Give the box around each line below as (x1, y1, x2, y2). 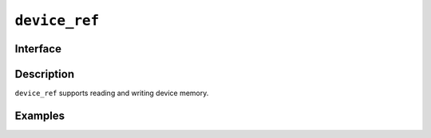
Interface (14, 42, 61, 56)
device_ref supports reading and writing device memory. (14, 88, 209, 98)
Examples (14, 109, 65, 122)
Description (14, 67, 75, 81)
